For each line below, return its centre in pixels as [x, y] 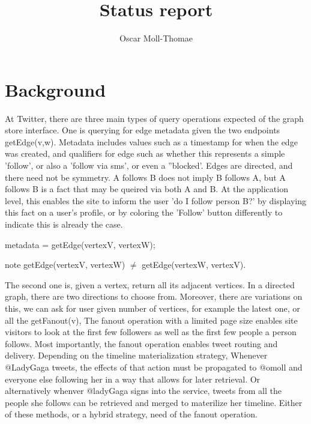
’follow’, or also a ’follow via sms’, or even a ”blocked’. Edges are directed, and [149, 165]
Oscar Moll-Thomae [156, 38]
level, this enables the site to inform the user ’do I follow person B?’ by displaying [156, 200]
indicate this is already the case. [64, 224]
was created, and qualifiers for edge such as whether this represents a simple [145, 153]
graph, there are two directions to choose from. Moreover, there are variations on [154, 296]
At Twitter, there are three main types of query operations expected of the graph [154, 118]
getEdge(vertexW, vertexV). [194, 265]
